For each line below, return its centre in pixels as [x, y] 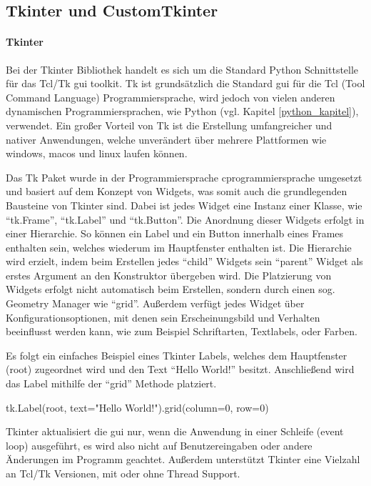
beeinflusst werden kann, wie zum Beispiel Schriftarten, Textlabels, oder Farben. [182, 331]
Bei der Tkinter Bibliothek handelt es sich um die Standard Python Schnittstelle [182, 69]
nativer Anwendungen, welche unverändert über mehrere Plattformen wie [166, 139]
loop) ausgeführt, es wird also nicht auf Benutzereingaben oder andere [159, 445]
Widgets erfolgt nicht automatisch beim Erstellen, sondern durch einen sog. [171, 289]
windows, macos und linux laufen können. [97, 153]
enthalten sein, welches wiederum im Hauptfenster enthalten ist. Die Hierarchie [179, 247]
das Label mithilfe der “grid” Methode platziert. [111, 383]
